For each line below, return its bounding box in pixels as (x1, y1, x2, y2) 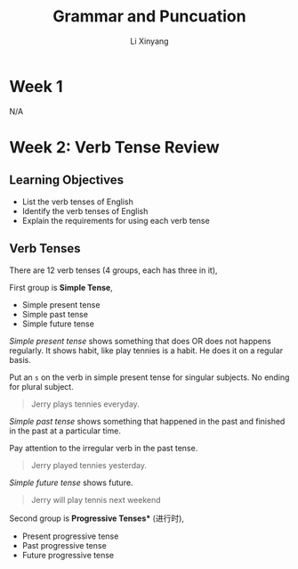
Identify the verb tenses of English (21, 205, 149, 216)
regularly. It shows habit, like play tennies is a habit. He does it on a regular (9, 345, 283, 356)
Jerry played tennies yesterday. (30, 459, 147, 470)
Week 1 (9, 76, 63, 96)
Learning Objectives (9, 172, 125, 188)
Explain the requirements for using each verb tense (21, 215, 211, 226)
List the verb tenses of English (21, 196, 133, 207)
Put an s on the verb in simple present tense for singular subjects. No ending (9, 372, 290, 383)
